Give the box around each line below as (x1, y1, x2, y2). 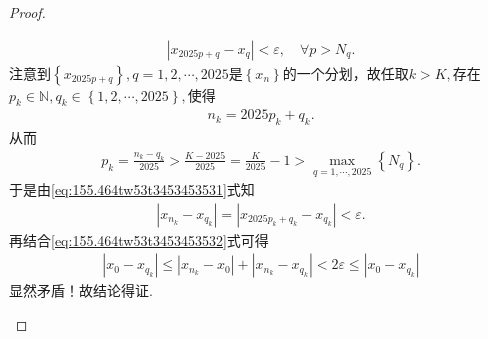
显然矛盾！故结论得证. (9, 280, 153, 301)
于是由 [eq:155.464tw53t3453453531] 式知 (9, 179, 255, 200)
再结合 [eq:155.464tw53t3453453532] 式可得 (9, 229, 269, 250)
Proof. (9, 2, 46, 22)
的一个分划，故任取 (282, 62, 409, 83)
